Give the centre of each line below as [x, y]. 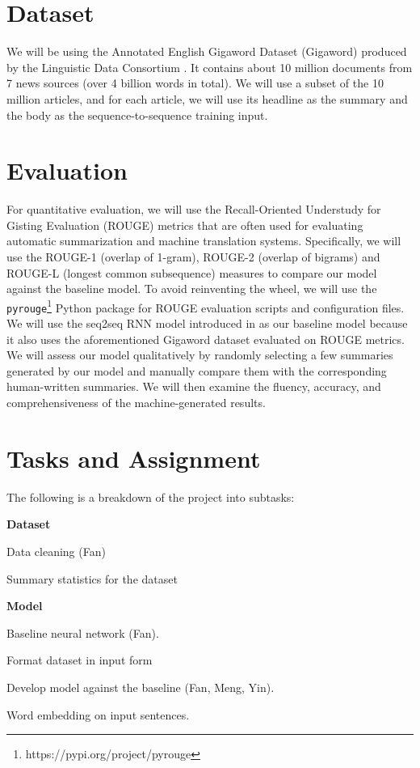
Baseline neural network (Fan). [83, 632]
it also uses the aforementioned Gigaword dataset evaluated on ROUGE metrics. [206, 339]
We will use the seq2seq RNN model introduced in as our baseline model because [207, 323]
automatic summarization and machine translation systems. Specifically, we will [204, 241]
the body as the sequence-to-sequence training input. [137, 115]
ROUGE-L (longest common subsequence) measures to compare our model [192, 272]
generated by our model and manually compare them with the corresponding [197, 370]
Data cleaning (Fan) [56, 551]
